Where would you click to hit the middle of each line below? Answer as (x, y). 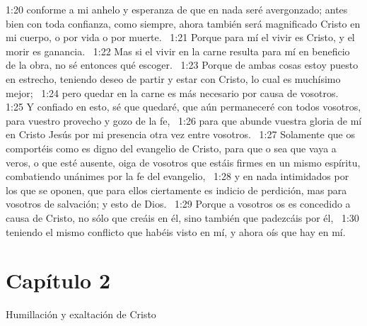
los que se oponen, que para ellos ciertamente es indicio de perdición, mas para (176, 190)
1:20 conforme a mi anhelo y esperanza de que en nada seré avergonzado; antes (177, 9)
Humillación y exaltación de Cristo (81, 314)
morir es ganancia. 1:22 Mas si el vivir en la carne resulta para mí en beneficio (178, 51)
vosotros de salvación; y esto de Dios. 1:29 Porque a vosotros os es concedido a (178, 204)
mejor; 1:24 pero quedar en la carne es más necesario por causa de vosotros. (172, 92)
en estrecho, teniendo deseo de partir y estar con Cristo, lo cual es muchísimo (173, 78)
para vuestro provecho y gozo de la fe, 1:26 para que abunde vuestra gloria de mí (184, 120)
